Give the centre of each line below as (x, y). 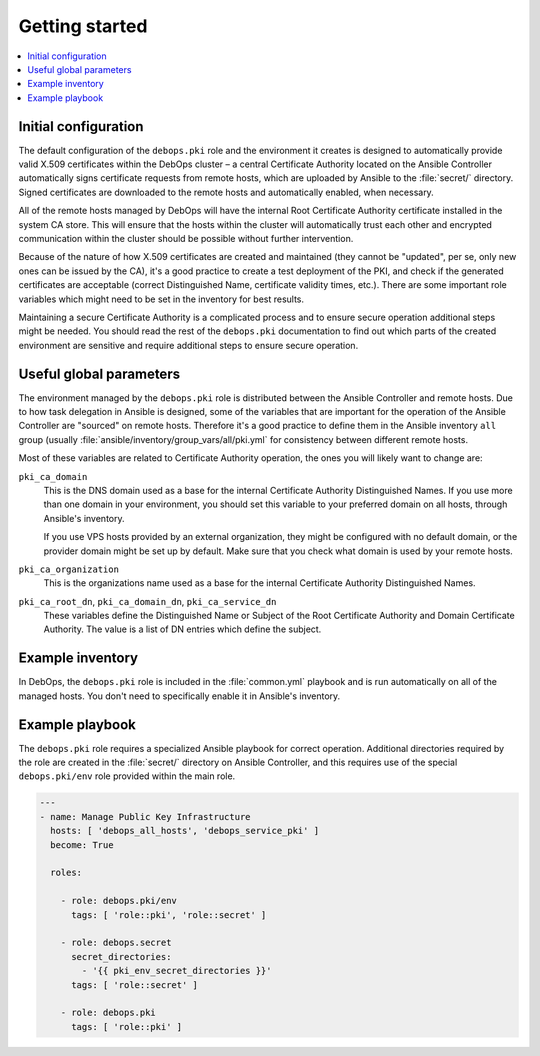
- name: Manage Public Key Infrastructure (145, 816)
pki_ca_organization (69, 569)
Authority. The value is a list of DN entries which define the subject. (182, 629)
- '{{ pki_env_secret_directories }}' (176, 971)
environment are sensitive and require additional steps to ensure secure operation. (188, 345)
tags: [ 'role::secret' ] (135, 984)
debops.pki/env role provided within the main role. (127, 776)
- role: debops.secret (116, 943)
